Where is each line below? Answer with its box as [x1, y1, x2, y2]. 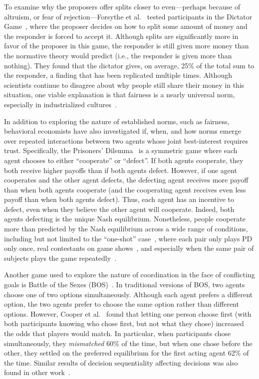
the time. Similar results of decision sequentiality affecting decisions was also [4, 357, 238, 368]
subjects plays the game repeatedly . [4, 252, 117, 263]
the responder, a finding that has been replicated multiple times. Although [4, 70, 232, 80]
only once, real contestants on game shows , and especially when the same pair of [4, 243, 254, 253]
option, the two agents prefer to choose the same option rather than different [4, 299, 239, 309]
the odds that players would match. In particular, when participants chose [4, 328, 231, 338]
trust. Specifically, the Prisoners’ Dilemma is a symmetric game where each [4, 145, 238, 156]
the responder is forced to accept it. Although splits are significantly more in [4, 30, 239, 41]
